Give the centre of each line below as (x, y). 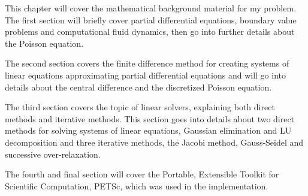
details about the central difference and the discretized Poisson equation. (138, 87)
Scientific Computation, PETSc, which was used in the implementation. (137, 186)
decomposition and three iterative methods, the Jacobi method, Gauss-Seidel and (154, 142)
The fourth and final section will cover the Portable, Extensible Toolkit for (142, 174)
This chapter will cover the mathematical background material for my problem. (151, 8)
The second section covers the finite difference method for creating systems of (147, 63)
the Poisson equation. (44, 43)
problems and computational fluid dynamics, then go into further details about (150, 31)
